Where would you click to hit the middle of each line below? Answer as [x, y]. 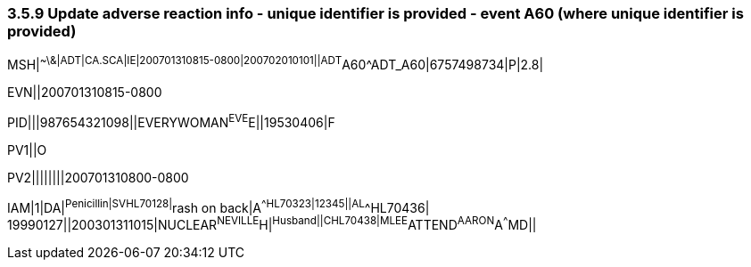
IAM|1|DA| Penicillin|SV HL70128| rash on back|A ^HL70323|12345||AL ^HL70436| [219, 206]
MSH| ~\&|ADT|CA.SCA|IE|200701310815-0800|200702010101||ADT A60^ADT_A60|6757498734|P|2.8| [276, 64]
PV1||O [27, 150]
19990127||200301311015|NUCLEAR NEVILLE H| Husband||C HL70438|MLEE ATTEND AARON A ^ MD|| [272, 223]
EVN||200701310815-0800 [85, 93]
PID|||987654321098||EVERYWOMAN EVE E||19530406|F [171, 121]
